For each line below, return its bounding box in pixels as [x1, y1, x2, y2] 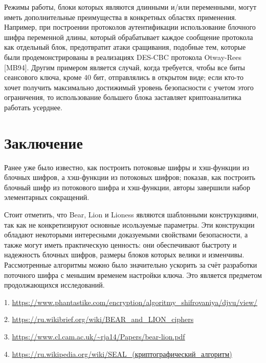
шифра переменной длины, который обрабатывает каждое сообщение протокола [4, 31, 253, 42]
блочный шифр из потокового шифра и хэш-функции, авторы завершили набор [4, 181, 250, 192]
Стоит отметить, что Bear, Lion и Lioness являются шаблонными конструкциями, [4, 209, 259, 220]
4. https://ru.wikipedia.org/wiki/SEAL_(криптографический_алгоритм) [4, 348, 232, 359]
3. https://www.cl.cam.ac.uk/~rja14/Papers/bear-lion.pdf [4, 331, 185, 341]
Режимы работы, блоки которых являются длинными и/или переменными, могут [4, 2, 257, 12]
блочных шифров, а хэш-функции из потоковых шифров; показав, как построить [4, 172, 255, 183]
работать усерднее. [4, 102, 62, 112]
